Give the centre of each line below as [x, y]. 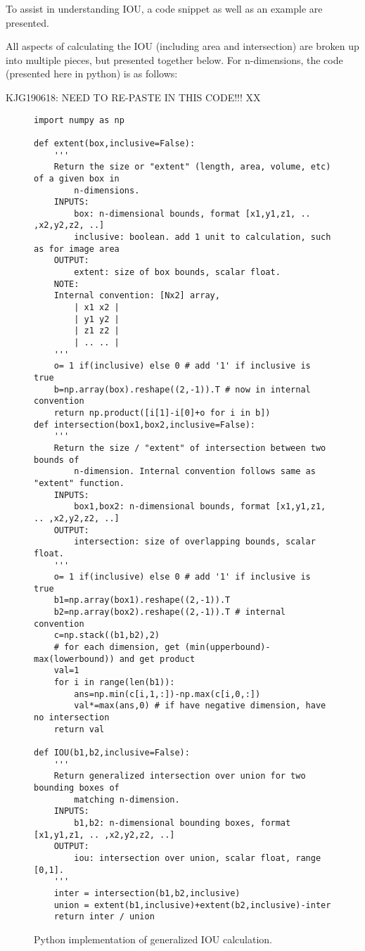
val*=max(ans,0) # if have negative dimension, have [200, 706]
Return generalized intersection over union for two [180, 776]
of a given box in [77, 178]
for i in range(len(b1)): [114, 683]
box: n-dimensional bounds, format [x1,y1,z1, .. [192, 213]
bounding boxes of [77, 787]
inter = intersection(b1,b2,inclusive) [147, 893]
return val [79, 729]
